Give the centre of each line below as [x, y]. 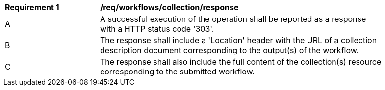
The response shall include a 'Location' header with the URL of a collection [239, 40]
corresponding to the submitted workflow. [178, 72]
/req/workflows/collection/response [169, 7]
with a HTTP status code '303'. [157, 29]
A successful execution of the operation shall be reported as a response [233, 19]
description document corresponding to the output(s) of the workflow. [230, 50]
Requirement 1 [32, 7]
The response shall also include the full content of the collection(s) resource [241, 62]
